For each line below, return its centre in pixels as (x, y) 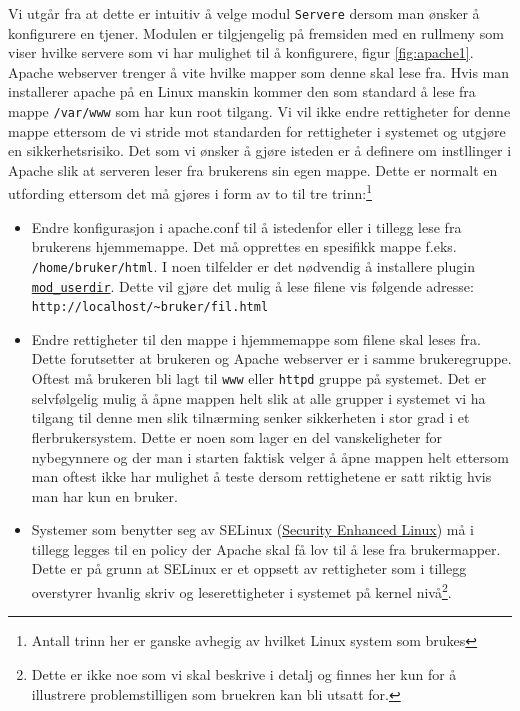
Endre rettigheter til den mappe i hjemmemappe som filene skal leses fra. (256, 338)
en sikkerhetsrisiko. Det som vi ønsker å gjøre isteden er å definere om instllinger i (260, 150)
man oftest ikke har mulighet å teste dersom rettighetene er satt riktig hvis (261, 476)
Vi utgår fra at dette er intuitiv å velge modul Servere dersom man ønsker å (244, 13)
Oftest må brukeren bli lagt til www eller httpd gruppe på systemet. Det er (259, 378)
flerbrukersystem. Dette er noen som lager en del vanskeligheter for (237, 436)
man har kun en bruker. (104, 495)
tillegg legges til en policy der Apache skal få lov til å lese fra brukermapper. (266, 548)
